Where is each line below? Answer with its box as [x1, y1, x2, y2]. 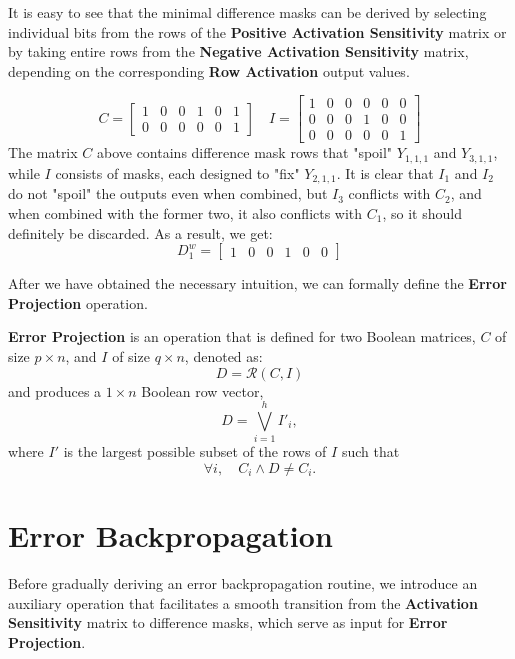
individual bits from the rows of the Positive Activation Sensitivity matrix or [8, 21, 507, 42]
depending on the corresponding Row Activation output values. [8, 60, 410, 81]
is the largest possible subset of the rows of [63, 441, 327, 462]
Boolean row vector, [141, 380, 264, 401]
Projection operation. [8, 292, 148, 313]
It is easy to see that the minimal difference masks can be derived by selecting [8, 2, 487, 22]
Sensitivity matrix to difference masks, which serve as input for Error [8, 612, 448, 633]
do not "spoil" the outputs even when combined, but [8, 183, 328, 204]
